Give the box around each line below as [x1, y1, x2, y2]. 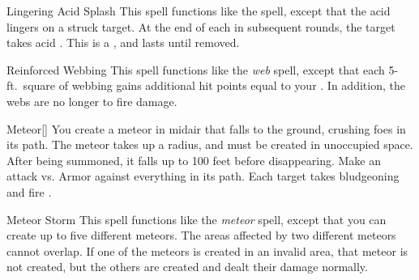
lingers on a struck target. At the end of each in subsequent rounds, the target [6, 18, 395, 35]
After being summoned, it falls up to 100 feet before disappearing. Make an [6, 151, 381, 168]
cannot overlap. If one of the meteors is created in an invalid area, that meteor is [6, 242, 408, 259]
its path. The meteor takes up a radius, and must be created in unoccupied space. [6, 136, 413, 153]
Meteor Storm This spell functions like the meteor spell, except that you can [6, 210, 387, 227]
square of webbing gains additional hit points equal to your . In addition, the [23, 77, 405, 94]
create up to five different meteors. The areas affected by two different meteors [6, 227, 396, 244]
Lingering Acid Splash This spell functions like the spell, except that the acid [6, 2, 391, 19]
